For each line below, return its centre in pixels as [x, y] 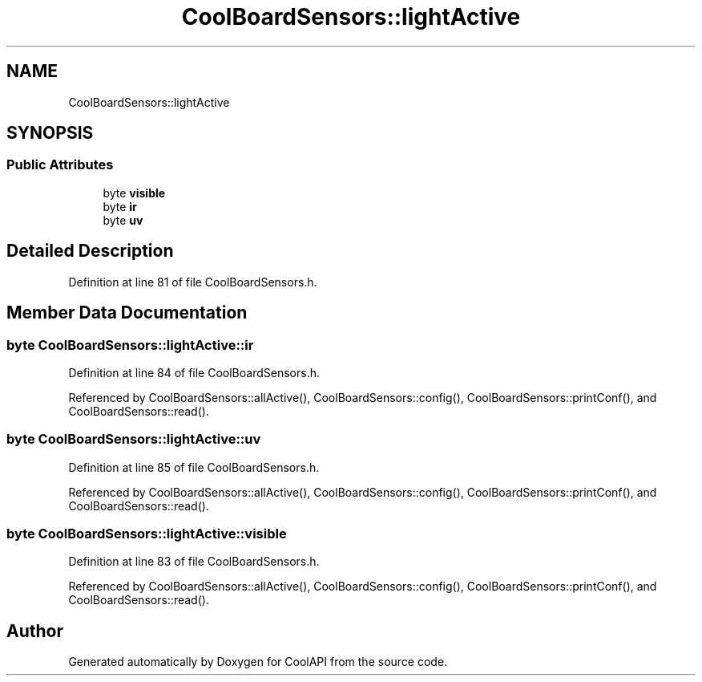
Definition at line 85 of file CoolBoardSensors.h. [194, 467]
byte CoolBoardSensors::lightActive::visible [147, 534]
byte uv [123, 220]
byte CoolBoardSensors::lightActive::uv [134, 439]
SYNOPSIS [50, 133]
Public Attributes [60, 165]
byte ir [120, 206]
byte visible [134, 193]
